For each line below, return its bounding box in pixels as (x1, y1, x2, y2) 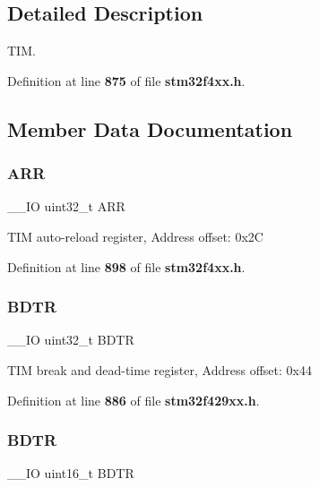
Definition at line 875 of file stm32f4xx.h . (7, 71, 246, 90)
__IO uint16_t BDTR (7, 464, 134, 483)
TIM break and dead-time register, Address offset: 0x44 (7, 360, 312, 379)
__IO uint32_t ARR (7, 197, 125, 216)
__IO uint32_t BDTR (7, 330, 134, 349)
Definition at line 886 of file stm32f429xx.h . (7, 390, 260, 409)
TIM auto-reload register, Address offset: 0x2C (7, 226, 263, 245)
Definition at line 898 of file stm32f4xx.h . (7, 257, 246, 276)
